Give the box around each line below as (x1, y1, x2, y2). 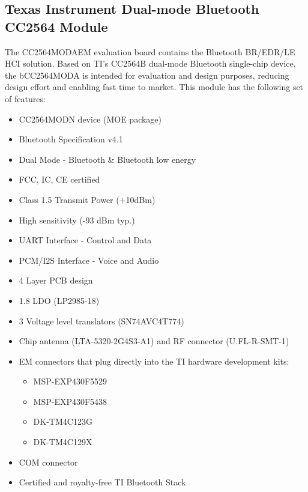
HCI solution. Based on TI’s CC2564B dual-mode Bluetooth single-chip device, (5, 57, 296, 70)
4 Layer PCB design (19, 274, 93, 287)
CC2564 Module (5, 17, 108, 35)
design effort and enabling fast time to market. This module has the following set (5, 80, 304, 93)
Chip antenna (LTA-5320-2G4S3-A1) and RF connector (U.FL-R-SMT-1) (19, 335, 289, 347)
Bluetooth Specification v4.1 (19, 133, 123, 145)
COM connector (19, 455, 78, 468)
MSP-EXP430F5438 (33, 395, 107, 407)
